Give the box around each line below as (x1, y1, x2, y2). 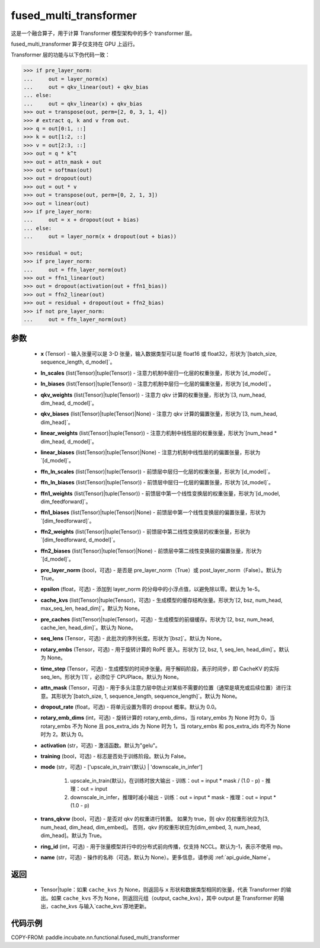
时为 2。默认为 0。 (40, 731, 87, 738)
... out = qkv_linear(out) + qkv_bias (23, 84, 149, 91)
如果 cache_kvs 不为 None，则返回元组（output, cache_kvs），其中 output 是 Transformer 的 (50, 894, 279, 901)
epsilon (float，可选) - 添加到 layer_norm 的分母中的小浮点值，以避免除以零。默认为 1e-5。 (40, 586, 263, 593)
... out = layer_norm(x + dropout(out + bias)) (23, 233, 177, 240)
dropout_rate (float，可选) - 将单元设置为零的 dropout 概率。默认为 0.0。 (40, 703, 220, 711)
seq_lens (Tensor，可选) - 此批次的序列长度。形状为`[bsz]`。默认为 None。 (40, 635, 225, 642)
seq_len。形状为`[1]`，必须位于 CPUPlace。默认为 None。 (40, 673, 182, 680)
